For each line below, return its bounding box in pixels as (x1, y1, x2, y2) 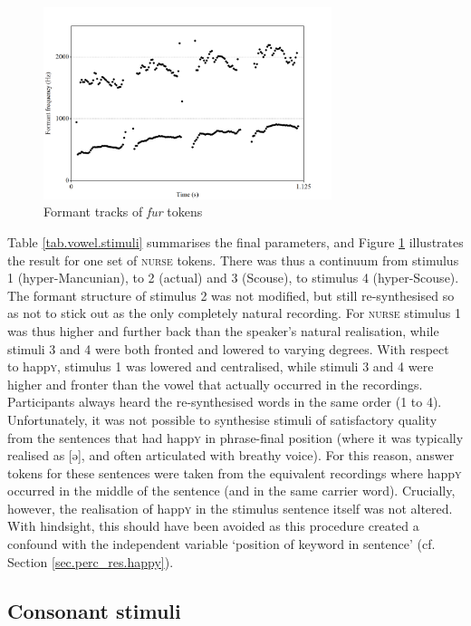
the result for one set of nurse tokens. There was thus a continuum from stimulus (7, 250, 459, 269)
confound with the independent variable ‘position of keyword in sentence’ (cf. (7, 535, 436, 554)
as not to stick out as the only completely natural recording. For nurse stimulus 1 (7, 303, 461, 323)
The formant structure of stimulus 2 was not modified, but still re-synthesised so (7, 285, 455, 304)
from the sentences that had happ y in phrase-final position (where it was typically (7, 428, 464, 447)
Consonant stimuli (7, 596, 181, 624)
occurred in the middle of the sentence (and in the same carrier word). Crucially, (7, 481, 456, 500)
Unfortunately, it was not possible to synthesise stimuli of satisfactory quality (7, 409, 437, 429)
